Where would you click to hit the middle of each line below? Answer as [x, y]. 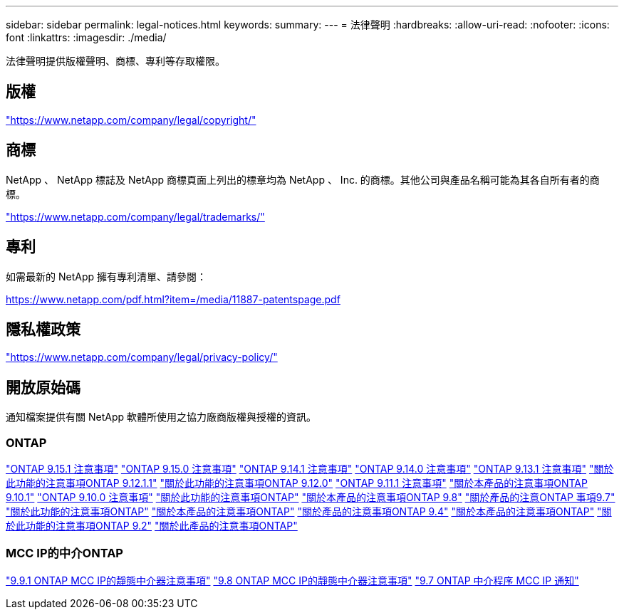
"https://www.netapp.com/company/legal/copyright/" [131, 120]
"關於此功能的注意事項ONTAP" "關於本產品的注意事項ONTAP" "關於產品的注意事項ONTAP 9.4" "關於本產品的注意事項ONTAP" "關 [309, 511]
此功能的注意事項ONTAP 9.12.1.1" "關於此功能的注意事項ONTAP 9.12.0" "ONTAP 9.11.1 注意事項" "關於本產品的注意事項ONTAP [297, 483]
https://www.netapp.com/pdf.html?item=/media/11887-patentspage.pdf [173, 299]
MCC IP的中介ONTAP [64, 553]
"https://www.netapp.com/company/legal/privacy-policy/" [142, 357]
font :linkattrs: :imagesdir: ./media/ [86, 37]
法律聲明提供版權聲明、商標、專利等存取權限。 [115, 61]
